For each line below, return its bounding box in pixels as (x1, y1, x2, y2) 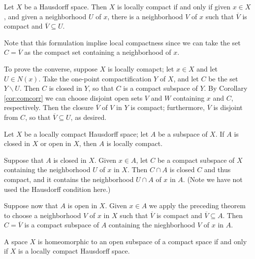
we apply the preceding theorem (149, 200, 246, 211)
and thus (204, 164, 231, 175)
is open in (67, 200, 97, 211)
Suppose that (4, 154, 44, 165)
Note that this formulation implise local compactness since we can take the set (4, 37, 241, 47)
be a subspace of (158, 128, 208, 139)
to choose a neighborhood (4, 210, 81, 220)
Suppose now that (4, 200, 58, 211)
